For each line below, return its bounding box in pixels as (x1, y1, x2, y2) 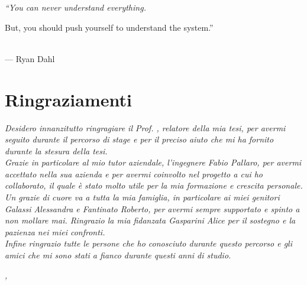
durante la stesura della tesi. (5, 144, 108, 157)
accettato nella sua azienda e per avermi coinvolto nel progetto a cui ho (5, 167, 263, 180)
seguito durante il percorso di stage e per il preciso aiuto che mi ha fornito (5, 133, 274, 145)
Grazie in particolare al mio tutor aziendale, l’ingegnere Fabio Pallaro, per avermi (5, 156, 302, 169)
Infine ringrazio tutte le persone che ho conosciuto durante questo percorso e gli (5, 237, 292, 250)
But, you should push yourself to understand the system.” (5, 21, 214, 33)
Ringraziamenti (5, 87, 132, 111)
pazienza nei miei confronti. (5, 225, 105, 238)
